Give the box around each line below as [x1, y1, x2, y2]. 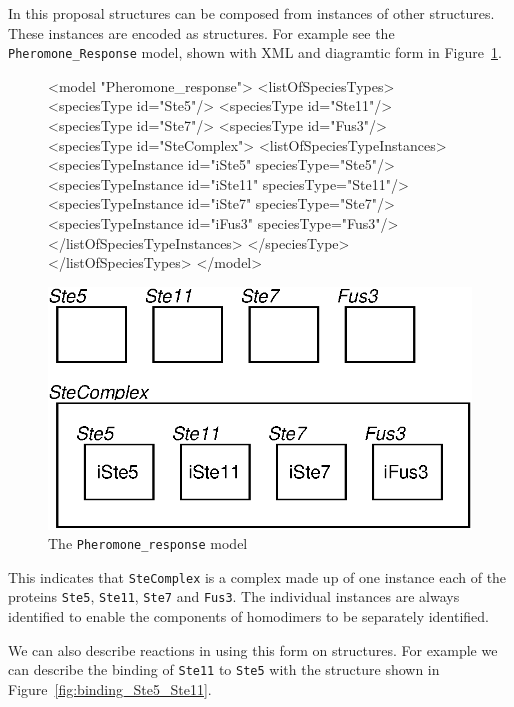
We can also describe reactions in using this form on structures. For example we [8, 639, 498, 660]
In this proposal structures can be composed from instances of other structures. [8, 3, 495, 23]
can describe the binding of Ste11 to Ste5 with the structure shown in [8, 659, 440, 680]
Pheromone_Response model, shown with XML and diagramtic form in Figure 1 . [8, 42, 502, 63]
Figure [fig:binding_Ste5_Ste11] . [8, 678, 212, 699]
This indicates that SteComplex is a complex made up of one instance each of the [8, 566, 507, 587]
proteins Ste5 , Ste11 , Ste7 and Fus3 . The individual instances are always [8, 586, 460, 607]
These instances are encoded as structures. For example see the [8, 22, 395, 43]
